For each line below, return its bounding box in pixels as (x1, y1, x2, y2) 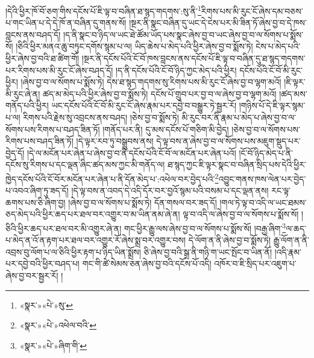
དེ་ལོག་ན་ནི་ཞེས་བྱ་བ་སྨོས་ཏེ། (188, 234, 271, 246)
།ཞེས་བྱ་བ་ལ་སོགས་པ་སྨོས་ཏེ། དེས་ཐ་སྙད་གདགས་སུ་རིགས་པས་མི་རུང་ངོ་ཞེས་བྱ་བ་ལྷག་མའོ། (20, 75, 281, 88)
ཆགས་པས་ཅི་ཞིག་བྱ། (5, 196, 66, 208)
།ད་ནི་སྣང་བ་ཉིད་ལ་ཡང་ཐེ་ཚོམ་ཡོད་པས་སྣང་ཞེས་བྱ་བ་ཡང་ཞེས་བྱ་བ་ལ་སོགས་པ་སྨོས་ (63, 28, 304, 40)
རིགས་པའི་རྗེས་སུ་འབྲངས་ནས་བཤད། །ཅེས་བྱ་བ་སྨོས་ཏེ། (23, 111, 179, 123)
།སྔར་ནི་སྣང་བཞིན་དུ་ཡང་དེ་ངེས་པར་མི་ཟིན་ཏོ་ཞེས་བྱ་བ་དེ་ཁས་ (129, 16, 307, 29)
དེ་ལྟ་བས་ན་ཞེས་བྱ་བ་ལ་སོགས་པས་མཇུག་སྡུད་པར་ (156, 135, 301, 147)
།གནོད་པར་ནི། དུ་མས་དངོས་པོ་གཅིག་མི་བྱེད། (102, 123, 229, 135)
